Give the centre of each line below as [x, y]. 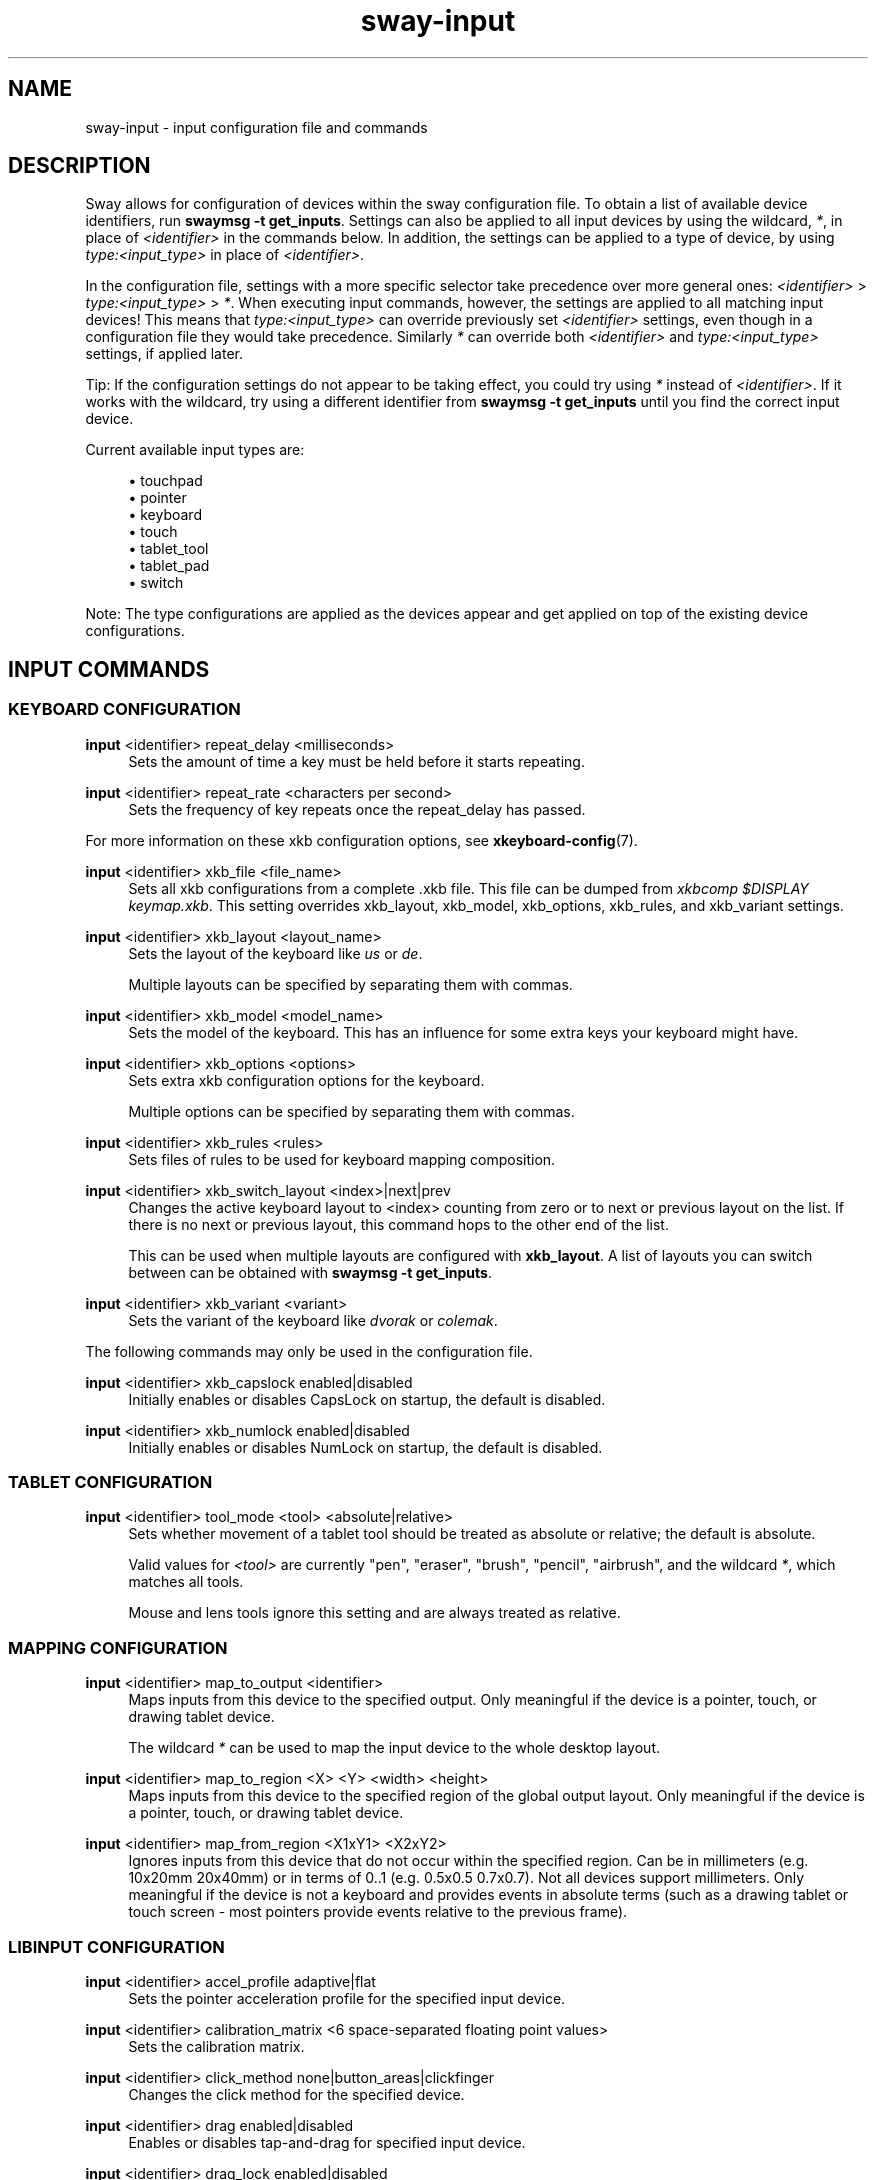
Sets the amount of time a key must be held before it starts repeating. [356, 761]
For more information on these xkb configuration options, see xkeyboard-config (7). [361, 840]
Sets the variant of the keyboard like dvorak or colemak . [313, 1320]
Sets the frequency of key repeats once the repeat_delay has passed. [357, 809]
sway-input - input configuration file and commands [256, 127]
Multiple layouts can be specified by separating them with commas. [350, 984]
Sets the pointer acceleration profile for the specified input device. [347, 1998]
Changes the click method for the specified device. [296, 2094]
